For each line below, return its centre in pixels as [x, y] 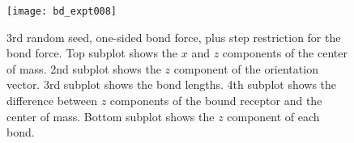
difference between [52, 101]
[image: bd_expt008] [62, 11]
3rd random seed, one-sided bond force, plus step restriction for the [174, 37]
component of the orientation [246, 68]
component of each [273, 116]
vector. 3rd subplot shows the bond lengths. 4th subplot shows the [172, 84]
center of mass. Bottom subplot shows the [111, 116]
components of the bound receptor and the [216, 101]
